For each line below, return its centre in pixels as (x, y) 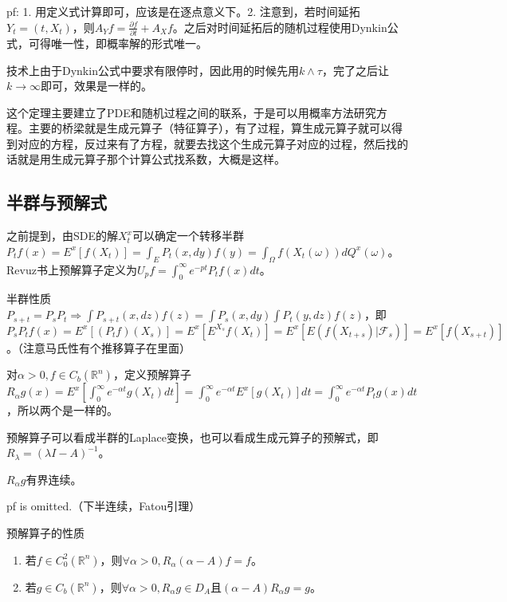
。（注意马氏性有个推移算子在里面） (98, 347)
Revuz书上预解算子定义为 (72, 269)
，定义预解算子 (152, 374)
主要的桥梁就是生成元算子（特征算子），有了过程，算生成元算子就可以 (210, 128)
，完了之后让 (355, 70)
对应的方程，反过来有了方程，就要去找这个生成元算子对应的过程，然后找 (207, 143)
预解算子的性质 (45, 533)
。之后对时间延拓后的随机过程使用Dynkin (280, 27)
